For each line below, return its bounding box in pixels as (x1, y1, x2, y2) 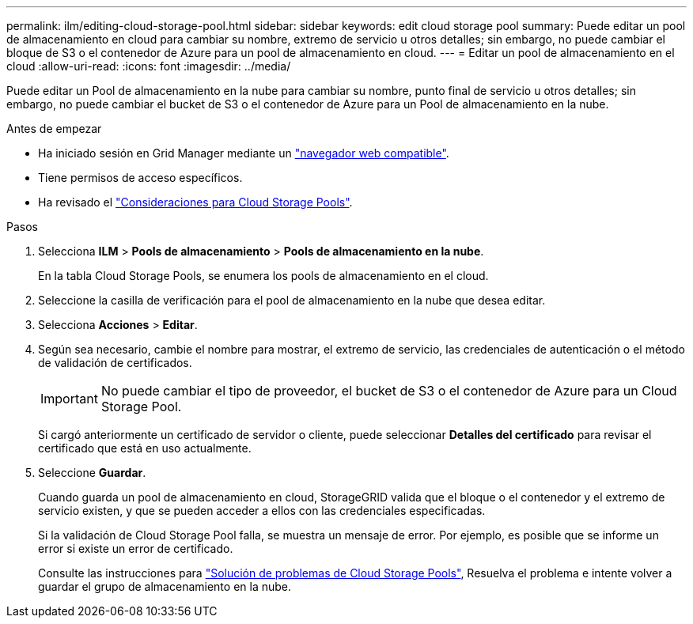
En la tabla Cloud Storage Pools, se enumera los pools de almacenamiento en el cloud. (38, 269, 489, 282)
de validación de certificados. (38, 356, 192, 369)
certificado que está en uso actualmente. (38, 441, 252, 455)
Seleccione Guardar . (38, 466, 146, 479)
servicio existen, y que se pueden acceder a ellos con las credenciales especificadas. (38, 504, 486, 517)
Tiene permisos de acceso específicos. (38, 171, 243, 184)
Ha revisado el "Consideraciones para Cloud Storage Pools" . (38, 195, 353, 209)
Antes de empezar (6, 122, 102, 135)
